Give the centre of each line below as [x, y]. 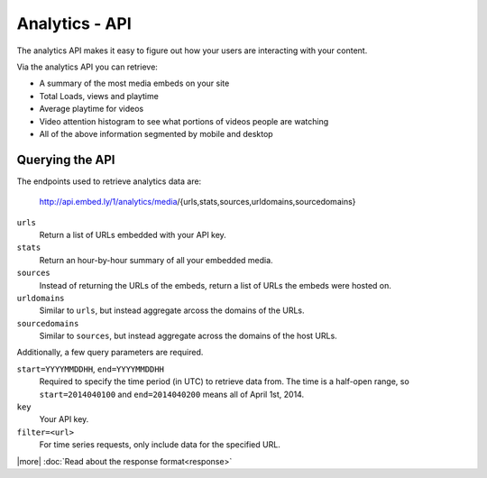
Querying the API [66, 159]
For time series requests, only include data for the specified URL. [160, 445]
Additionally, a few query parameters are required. [110, 353]
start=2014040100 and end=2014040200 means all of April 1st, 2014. [172, 394]
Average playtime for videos [92, 109]
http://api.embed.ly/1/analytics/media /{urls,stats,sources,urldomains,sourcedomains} [198, 202]
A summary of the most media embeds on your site [134, 83]
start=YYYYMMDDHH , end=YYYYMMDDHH [90, 369]
